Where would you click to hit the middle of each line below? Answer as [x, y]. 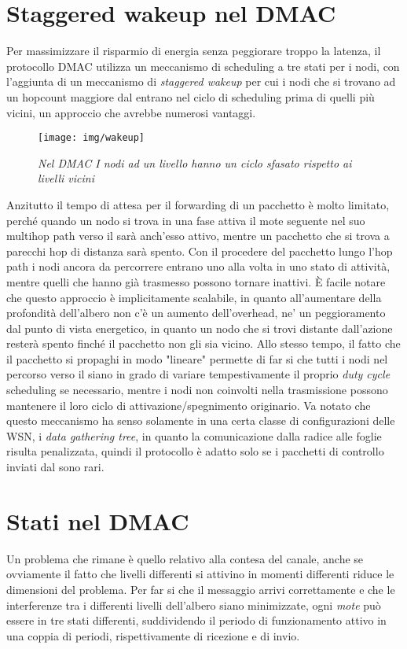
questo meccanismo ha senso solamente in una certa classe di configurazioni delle [201, 420]
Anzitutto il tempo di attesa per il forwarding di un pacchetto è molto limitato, [198, 204]
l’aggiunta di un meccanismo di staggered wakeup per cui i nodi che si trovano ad [201, 81]
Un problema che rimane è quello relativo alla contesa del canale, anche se [185, 558]
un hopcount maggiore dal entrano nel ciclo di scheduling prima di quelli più [191, 96]
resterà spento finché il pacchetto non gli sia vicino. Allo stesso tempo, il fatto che [203, 343]
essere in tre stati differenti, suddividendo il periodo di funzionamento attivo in [196, 620]
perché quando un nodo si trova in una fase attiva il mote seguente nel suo [186, 220]
